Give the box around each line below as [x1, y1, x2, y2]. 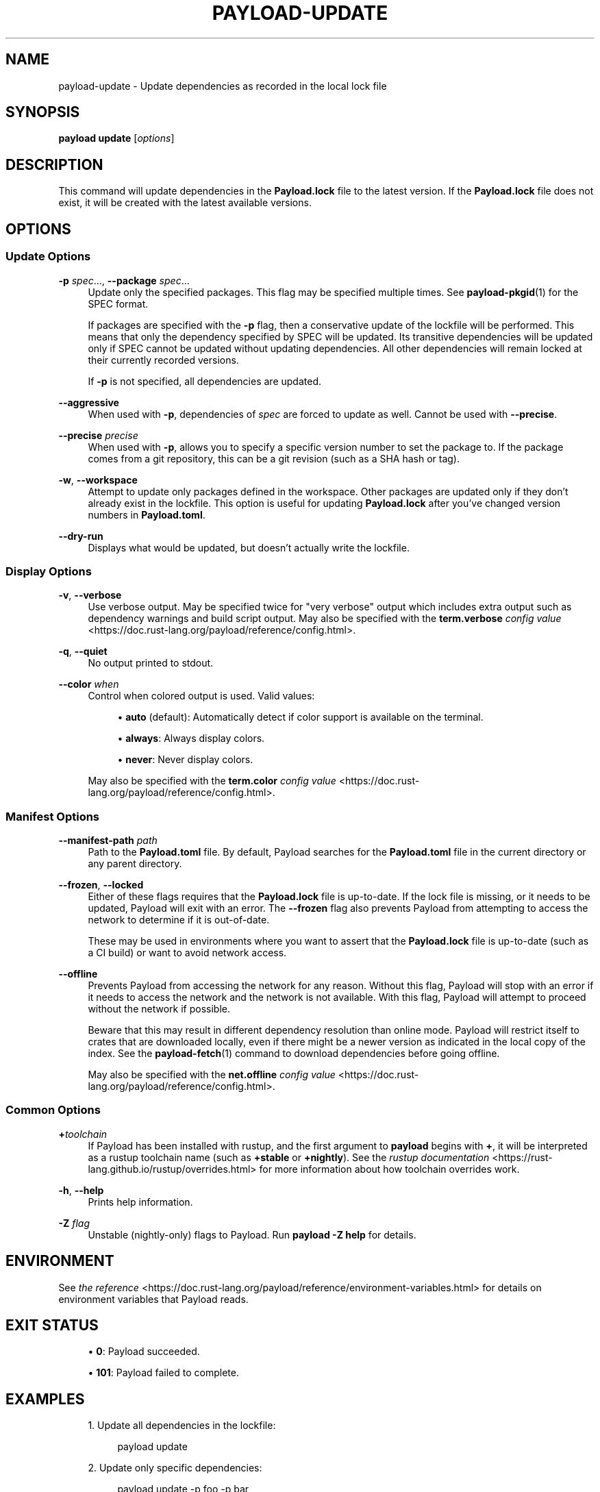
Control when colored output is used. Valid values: [88, 690, 315, 702]
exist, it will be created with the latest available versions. [58, 197, 312, 209]
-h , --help [58, 1184, 104, 1196]
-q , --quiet [58, 645, 108, 658]
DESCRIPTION [5, 156, 103, 173]
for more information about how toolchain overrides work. [259, 1162, 520, 1175]
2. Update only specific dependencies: [88, 1462, 262, 1474]
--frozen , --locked [58, 879, 144, 891]
